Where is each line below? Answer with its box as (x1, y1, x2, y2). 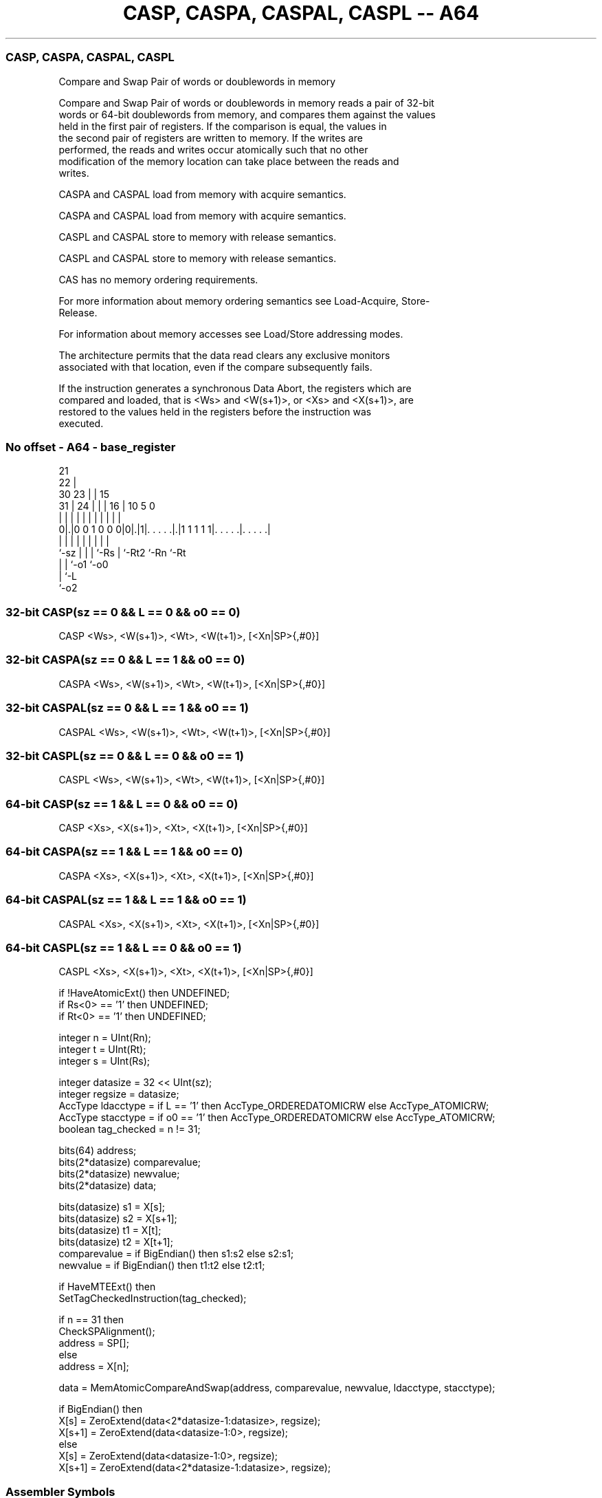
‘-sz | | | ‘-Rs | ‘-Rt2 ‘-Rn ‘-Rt (58, 547, 186, 559)
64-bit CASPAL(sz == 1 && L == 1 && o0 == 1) (5, 893, 247, 907)
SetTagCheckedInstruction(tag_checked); (58, 1292, 247, 1305)
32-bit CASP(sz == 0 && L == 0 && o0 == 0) (5, 605, 241, 619)
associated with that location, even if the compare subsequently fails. (58, 360, 372, 373)
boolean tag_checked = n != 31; (58, 1123, 201, 1136)
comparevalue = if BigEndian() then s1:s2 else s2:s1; (58, 1248, 294, 1260)
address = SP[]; (58, 1337, 129, 1349)
